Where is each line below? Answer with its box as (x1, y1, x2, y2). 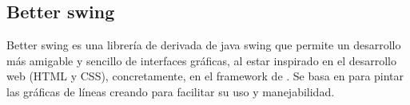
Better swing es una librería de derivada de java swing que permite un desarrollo (6, 37, 401, 53)
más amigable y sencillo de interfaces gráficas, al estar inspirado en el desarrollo (6, 52, 397, 68)
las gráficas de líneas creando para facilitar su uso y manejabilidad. (6, 83, 335, 99)
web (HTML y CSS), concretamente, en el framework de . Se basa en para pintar (6, 68, 404, 84)
